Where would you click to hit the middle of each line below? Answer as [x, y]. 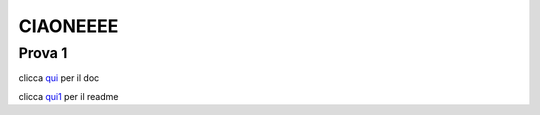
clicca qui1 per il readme [68, 96]
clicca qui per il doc [59, 78]
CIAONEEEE [68, 26]
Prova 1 [43, 53]
